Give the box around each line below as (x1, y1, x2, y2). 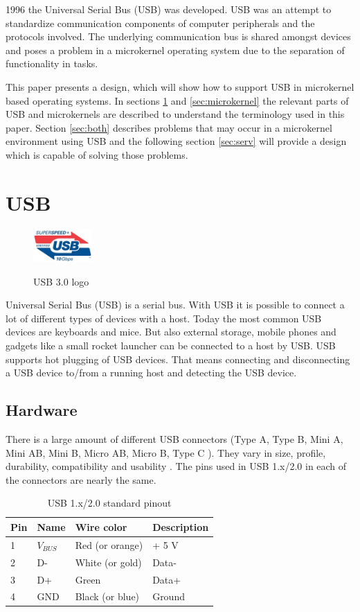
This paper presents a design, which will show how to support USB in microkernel (6, 79, 354, 94)
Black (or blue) (75, 589, 140, 604)
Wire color (75, 519, 127, 534)
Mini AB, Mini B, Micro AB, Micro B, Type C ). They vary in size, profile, (6, 445, 326, 460)
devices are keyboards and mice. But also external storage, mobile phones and (6, 324, 336, 339)
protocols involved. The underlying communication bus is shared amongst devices (6, 29, 351, 44)
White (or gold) (75, 554, 142, 569)
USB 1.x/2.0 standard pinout (47, 496, 172, 510)
